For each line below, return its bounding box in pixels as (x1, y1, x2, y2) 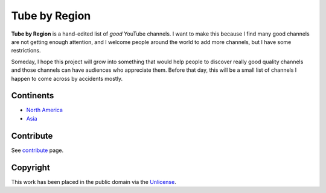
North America (26, 106, 63, 114)
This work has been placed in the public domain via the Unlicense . (11, 178, 176, 185)
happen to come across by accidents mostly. (11, 75, 123, 82)
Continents (11, 90, 54, 101)
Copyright (11, 162, 51, 172)
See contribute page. (11, 147, 64, 154)
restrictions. (11, 47, 42, 54)
